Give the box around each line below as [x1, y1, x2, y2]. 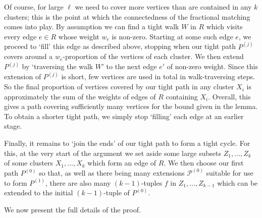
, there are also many [45, 177, 111, 188]
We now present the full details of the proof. [4, 204, 141, 215]
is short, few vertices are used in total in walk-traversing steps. [61, 71, 255, 82]
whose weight [58, 31, 99, 41]
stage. [4, 121, 22, 131]
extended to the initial [4, 187, 73, 198]
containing [166, 91, 198, 101]
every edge [4, 31, 37, 41]
